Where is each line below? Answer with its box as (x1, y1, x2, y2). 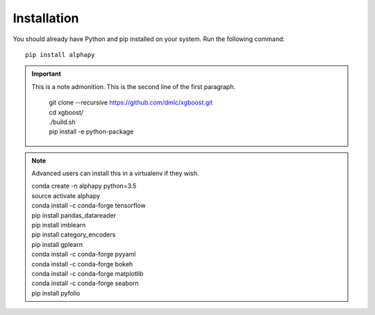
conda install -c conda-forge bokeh (31, 259, 133, 268)
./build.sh (49, 118, 76, 126)
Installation (12, 10, 79, 26)
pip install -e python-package (49, 127, 134, 136)
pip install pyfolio (31, 289, 81, 297)
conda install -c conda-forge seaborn (31, 279, 139, 288)
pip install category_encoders (31, 230, 116, 239)
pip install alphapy (25, 51, 95, 58)
